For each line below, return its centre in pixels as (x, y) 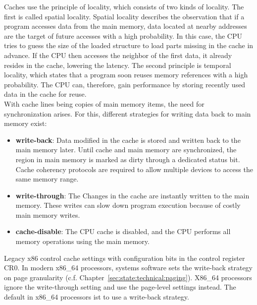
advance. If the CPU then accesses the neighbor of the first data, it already (118, 55)
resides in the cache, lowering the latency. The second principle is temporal (118, 65)
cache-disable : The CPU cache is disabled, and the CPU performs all (123, 231)
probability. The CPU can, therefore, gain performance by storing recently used (125, 84)
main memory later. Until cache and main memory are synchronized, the (126, 150)
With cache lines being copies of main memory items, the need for (104, 103)
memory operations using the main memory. (82, 241)
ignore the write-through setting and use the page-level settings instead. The (120, 287)
